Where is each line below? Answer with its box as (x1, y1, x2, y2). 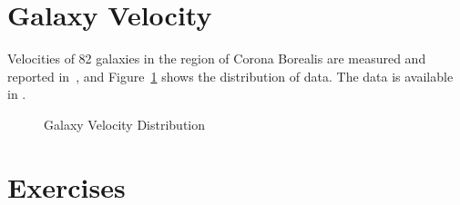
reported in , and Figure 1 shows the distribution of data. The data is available (7, 66, 454, 85)
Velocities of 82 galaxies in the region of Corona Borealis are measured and (7, 49, 426, 68)
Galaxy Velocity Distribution (44, 114, 206, 133)
